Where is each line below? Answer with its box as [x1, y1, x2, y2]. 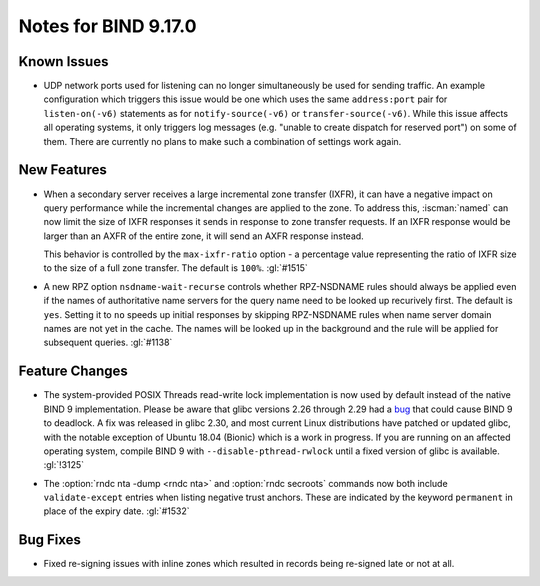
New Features [18, 161, 107, 179]
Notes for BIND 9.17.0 [18, 15, 197, 37]
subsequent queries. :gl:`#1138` [43, 336, 173, 349]
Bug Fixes [18, 531, 82, 549]
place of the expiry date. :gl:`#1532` [43, 505, 190, 517]
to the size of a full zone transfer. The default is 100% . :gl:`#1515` [43, 262, 309, 274]
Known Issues [18, 53, 109, 70]
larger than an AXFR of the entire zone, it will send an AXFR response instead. [43, 230, 364, 242]
